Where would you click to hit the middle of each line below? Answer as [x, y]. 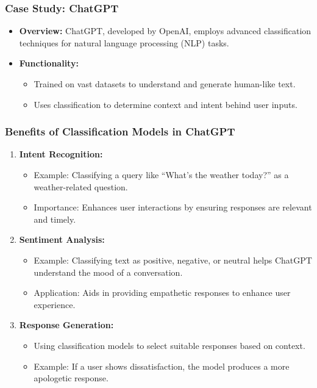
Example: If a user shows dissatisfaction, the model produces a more [162, 366]
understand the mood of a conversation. [108, 272]
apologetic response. [71, 378]
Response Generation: [66, 325]
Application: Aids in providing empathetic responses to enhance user [162, 293]
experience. [55, 304]
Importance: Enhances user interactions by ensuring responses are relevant [173, 207]
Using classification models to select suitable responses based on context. [169, 345]
